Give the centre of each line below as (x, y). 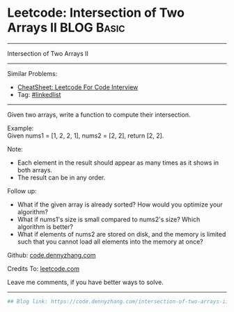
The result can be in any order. (61, 177)
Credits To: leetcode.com (44, 268)
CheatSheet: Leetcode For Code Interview (78, 87)
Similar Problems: (32, 73)
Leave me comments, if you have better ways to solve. (85, 282)
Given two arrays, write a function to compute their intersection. (99, 114)
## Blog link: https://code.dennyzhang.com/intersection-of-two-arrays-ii (118, 302)
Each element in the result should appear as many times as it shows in (118, 163)
